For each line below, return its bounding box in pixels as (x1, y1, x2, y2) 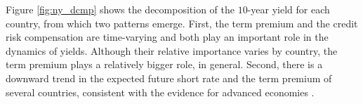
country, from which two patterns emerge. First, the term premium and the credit (6, 15, 358, 30)
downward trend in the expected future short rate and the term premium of (6, 70, 332, 85)
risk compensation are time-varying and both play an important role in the (6, 30, 329, 44)
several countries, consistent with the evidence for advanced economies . (6, 84, 315, 99)
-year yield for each (247, 2, 330, 16)
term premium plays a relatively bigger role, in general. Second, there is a (6, 57, 323, 72)
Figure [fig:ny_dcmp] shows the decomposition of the (6, 2, 235, 16)
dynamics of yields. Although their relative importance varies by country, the (6, 43, 338, 58)
